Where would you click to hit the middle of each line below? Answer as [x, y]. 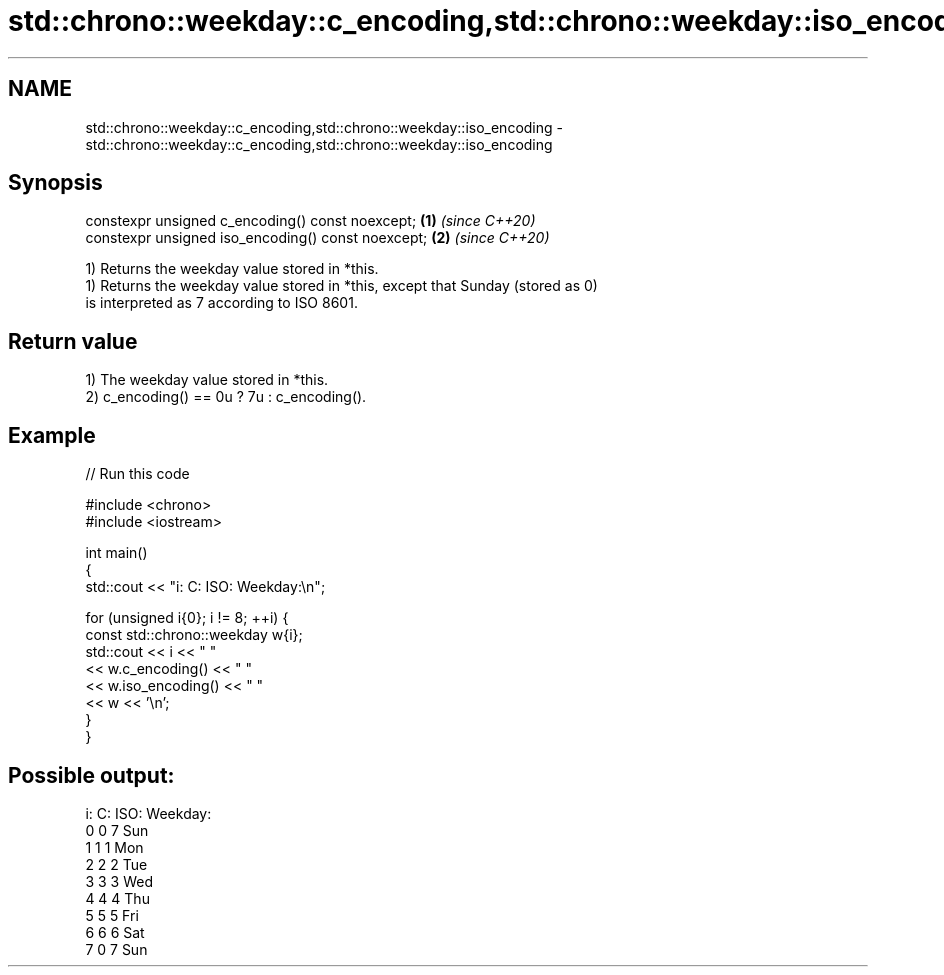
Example [52, 435]
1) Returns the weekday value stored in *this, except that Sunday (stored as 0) [341, 286]
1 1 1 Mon [114, 847]
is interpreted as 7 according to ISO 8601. [221, 303]
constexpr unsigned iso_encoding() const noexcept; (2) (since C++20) [317, 238]
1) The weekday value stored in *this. [207, 380]
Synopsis [55, 183]
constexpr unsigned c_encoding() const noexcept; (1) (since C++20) [310, 221]
